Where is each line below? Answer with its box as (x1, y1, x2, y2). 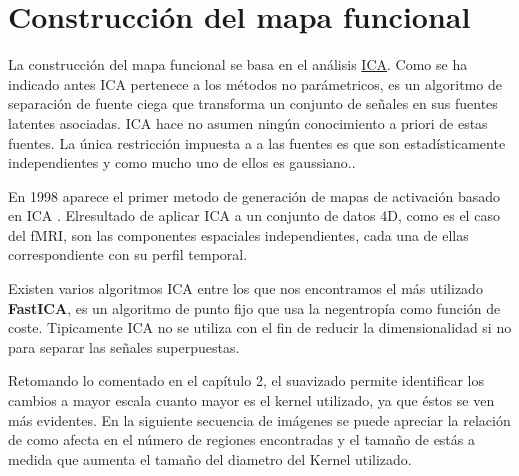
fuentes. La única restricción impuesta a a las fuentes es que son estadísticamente (8, 132, 506, 153)
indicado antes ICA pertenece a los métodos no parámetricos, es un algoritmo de (8, 73, 502, 94)
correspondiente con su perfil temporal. (8, 244, 248, 265)
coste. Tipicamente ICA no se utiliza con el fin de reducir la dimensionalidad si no (8, 317, 512, 338)
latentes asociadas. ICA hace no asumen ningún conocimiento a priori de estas (8, 112, 488, 133)
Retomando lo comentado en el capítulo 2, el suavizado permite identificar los (8, 370, 485, 391)
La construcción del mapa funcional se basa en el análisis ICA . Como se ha (8, 54, 468, 75)
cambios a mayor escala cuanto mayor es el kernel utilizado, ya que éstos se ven (8, 390, 495, 411)
